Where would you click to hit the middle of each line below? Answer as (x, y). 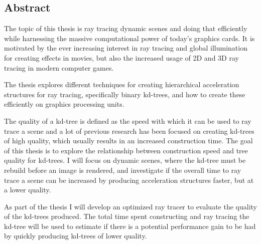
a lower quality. (28, 190)
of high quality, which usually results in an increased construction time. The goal (128, 141)
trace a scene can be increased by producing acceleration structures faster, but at (129, 180)
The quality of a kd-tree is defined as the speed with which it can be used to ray (128, 120)
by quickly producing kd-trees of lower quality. (76, 236)
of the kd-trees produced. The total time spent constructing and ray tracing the (127, 216)
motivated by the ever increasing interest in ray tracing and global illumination (126, 48)
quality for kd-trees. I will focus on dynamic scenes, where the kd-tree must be (125, 160)
